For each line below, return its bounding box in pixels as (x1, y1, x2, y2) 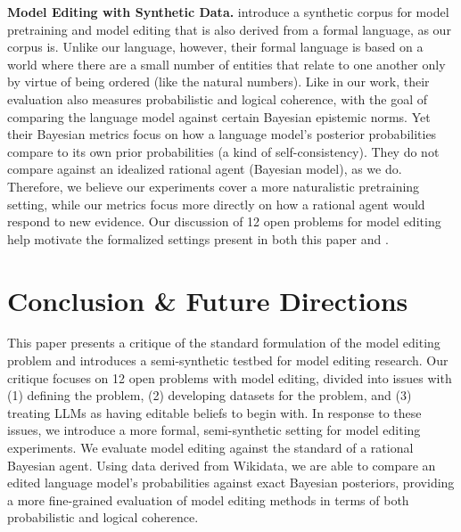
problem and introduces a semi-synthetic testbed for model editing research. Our (7, 351, 449, 370)
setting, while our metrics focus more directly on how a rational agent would (7, 194, 425, 213)
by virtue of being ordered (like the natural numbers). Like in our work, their (7, 72, 430, 91)
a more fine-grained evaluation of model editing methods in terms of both (7, 490, 409, 509)
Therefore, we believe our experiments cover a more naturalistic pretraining (7, 176, 420, 195)
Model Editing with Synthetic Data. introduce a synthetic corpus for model (7, 3, 449, 20)
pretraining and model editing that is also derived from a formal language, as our (7, 20, 451, 38)
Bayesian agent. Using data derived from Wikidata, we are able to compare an (7, 455, 436, 474)
